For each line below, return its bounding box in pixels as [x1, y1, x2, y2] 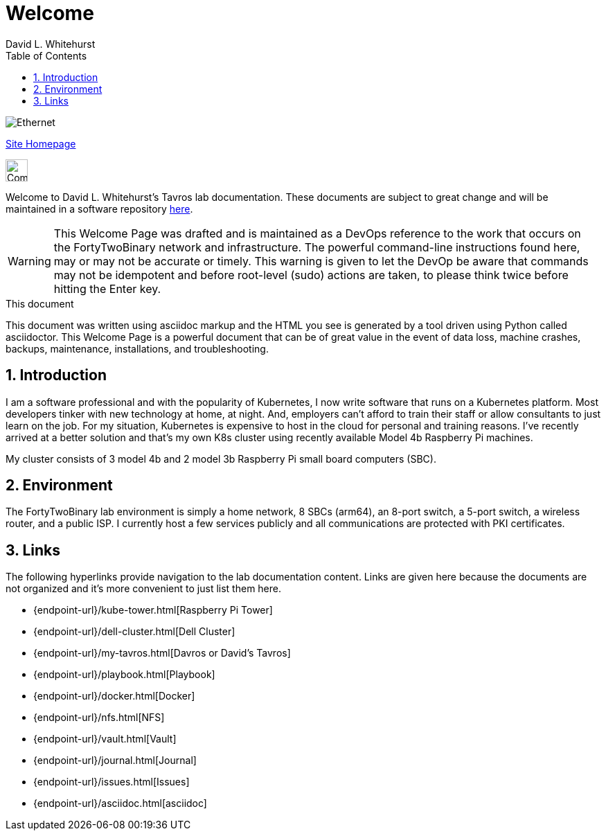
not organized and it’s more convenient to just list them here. [6, 582, 282, 595]
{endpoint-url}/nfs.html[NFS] [33, 711, 165, 724]
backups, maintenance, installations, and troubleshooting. [6, 342, 269, 355]
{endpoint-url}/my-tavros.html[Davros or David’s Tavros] [33, 647, 291, 659]
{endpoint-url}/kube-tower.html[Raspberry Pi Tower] [33, 604, 273, 616]
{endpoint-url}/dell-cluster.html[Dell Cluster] [33, 625, 235, 638]
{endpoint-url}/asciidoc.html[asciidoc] [33, 797, 207, 810]
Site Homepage [6, 137, 76, 150]
